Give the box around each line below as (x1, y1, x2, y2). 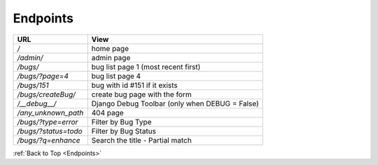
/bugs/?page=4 (17, 71, 69, 80)
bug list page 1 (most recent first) (91, 62, 201, 71)
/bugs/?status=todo (17, 126, 83, 136)
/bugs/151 (17, 80, 49, 90)
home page (91, 43, 129, 53)
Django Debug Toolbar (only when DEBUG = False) (91, 99, 259, 108)
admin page (91, 52, 131, 62)
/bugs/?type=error (17, 117, 78, 127)
